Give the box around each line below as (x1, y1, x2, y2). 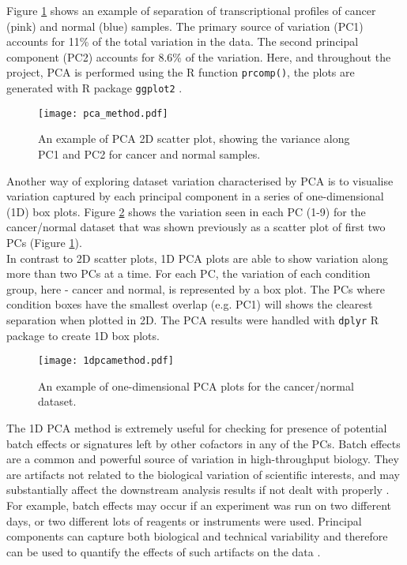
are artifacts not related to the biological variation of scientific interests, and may (6, 466, 400, 482)
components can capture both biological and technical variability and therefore (6, 528, 388, 544)
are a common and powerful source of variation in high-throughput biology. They (6, 451, 399, 467)
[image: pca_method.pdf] (38, 107, 168, 119)
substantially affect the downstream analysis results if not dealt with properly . (6, 481, 390, 498)
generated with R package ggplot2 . (6, 80, 183, 96)
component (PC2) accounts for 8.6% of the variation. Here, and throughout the (6, 48, 391, 65)
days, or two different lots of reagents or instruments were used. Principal (6, 512, 362, 529)
